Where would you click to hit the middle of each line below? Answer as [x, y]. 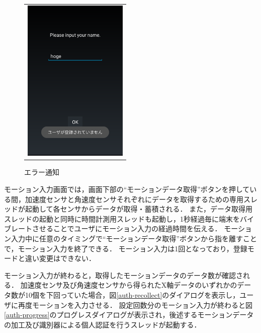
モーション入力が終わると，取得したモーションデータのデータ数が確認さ [123, 275]
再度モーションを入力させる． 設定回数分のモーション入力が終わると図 [135, 305]
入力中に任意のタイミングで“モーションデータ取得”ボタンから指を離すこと [134, 239]
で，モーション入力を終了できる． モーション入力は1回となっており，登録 [126, 248]
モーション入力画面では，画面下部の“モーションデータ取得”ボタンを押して [127, 189]
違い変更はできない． [60, 258]
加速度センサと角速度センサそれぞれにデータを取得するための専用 [134, 199]
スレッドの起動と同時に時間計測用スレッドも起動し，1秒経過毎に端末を [122, 218]
